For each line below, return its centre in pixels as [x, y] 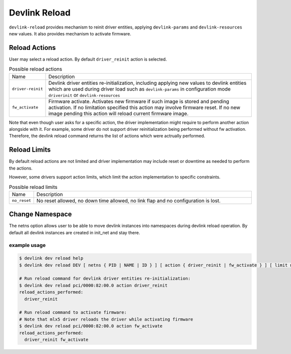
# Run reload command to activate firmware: [73, 313]
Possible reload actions [36, 69]
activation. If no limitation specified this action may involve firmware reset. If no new [144, 108]
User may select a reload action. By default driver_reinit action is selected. [88, 59]
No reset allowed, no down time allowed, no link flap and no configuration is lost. [129, 200]
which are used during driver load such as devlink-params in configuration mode [139, 89]
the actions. [21, 168]
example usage [27, 245]
